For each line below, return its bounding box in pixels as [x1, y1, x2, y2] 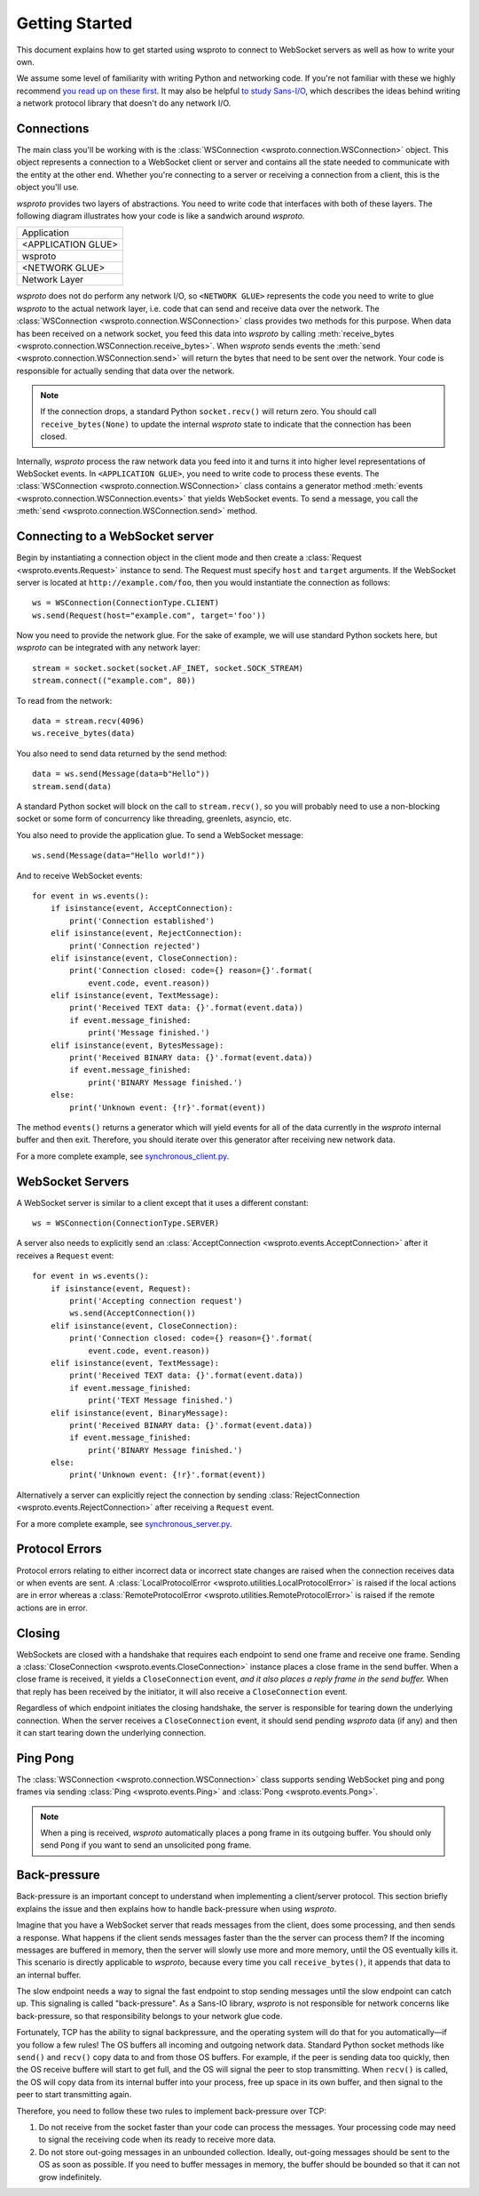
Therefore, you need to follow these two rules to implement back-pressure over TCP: [16, 2105, 327, 2116]
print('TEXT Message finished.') [88, 1395, 234, 1406]
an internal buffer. [16, 1969, 82, 1980]
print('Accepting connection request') [69, 1296, 243, 1306]
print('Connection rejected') [69, 940, 201, 951]
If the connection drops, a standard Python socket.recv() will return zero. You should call [40, 406, 377, 417]
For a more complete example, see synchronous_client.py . [16, 1151, 230, 1162]
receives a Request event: [16, 1250, 114, 1261]
